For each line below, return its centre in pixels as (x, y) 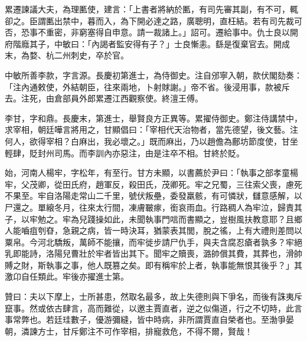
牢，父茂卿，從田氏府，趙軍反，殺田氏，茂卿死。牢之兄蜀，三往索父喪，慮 (149, 184)
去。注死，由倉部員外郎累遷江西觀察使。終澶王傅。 (104, 98)
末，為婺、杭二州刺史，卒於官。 (67, 55)
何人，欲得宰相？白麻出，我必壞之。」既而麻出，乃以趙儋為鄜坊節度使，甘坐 (151, 141)
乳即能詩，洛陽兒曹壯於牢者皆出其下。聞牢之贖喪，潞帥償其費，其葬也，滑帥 (153, 253)
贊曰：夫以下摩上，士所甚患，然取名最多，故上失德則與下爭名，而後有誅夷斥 (153, 296)
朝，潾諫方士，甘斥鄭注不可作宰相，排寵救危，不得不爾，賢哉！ (129, 331)
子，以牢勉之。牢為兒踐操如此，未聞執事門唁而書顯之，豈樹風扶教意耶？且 (149, 219)
